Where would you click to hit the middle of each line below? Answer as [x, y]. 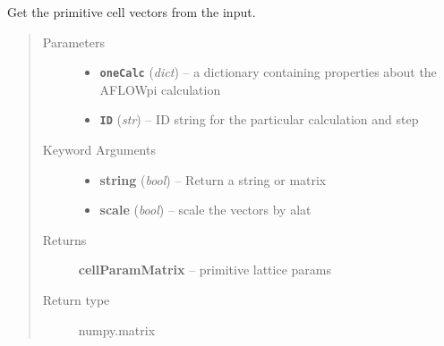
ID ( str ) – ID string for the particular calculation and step [259, 119]
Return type [76, 300]
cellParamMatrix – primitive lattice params [205, 270]
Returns [64, 239]
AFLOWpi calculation [160, 89]
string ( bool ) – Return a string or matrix [213, 179]
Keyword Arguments [99, 150]
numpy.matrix [117, 329]
